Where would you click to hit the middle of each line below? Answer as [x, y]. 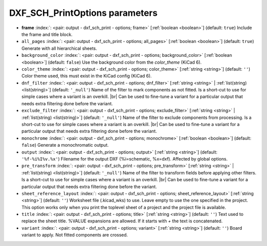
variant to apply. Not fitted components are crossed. [75, 235]
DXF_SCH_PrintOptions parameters [83, 13]
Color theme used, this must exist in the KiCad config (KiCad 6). [87, 76]
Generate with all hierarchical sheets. [59, 48]
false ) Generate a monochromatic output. [65, 145]
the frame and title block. [47, 34]
